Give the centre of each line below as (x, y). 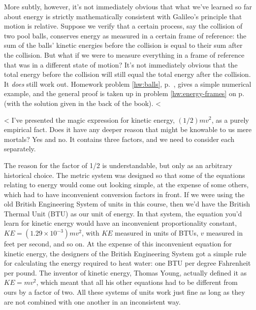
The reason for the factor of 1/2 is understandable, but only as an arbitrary (118, 165)
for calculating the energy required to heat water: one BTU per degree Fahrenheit (128, 263)
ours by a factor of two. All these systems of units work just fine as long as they (125, 292)
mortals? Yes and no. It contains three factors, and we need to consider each (119, 139)
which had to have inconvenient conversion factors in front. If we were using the (124, 194)
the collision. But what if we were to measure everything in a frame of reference (124, 54)
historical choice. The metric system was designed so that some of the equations (125, 175)
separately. (20, 149)
